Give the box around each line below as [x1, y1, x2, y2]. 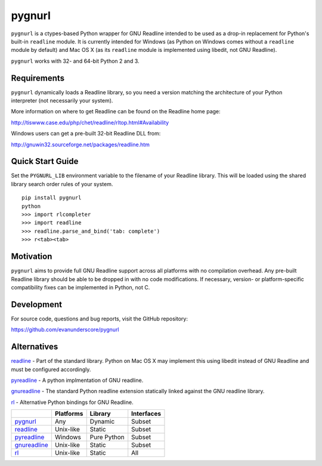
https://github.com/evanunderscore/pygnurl [11, 326, 119, 334]
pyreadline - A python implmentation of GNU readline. [11, 376, 144, 384]
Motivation [11, 251, 52, 262]
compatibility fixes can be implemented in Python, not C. [11, 283, 150, 291]
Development [11, 299, 63, 310]
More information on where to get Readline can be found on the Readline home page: [11, 108, 221, 115]
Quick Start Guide [11, 156, 79, 166]
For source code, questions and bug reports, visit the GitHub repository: [11, 315, 188, 322]
